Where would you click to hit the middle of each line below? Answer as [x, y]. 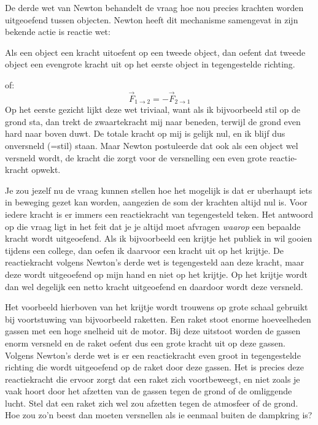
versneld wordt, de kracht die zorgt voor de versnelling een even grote [136, 157]
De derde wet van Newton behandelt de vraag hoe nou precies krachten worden [154, 7]
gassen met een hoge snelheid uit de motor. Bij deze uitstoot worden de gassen [153, 331]
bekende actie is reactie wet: [58, 32]
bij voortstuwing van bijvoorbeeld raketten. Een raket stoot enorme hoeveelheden [158, 319]
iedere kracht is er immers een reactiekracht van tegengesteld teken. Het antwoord [159, 214]
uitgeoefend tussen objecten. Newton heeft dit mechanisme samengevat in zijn [152, 19]
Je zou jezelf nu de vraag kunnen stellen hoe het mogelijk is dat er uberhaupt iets [159, 190]
